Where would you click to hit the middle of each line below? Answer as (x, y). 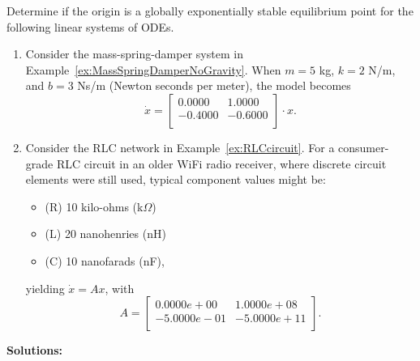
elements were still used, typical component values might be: (176, 179)
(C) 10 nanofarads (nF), (105, 260)
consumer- (364, 147)
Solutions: (34, 350)
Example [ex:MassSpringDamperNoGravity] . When (153, 69)
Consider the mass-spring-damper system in (134, 54)
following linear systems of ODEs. (90, 26)
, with (120, 288)
